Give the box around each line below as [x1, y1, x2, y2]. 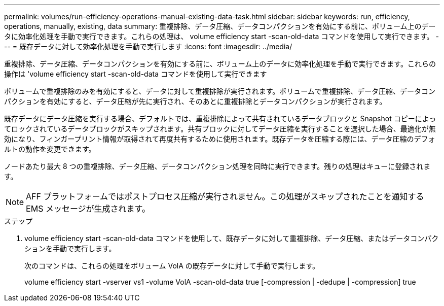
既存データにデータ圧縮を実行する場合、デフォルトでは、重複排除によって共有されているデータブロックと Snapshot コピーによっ [4, 114, 436, 123]
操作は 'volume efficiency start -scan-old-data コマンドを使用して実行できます [4, 70, 267, 78]
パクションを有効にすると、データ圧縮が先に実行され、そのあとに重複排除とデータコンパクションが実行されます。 [4, 97, 387, 106]
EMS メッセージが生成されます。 [26, 203, 150, 214]
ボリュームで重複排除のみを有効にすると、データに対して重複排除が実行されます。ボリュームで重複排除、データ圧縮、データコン [4, 87, 435, 95]
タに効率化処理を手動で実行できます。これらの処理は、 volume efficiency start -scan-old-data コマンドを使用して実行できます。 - [4, 32, 439, 41]
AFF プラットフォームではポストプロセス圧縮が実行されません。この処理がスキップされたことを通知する [26, 191, 424, 201]
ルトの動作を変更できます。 [4, 145, 96, 153]
